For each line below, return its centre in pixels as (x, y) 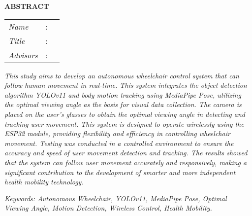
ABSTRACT (27, 6)
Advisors (23, 55)
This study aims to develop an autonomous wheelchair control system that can (122, 75)
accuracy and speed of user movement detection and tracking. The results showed (126, 153)
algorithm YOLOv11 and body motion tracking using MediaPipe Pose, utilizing (123, 94)
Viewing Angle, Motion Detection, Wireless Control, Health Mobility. (108, 208)
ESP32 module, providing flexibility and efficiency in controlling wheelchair (117, 133)
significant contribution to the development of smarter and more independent (120, 172)
